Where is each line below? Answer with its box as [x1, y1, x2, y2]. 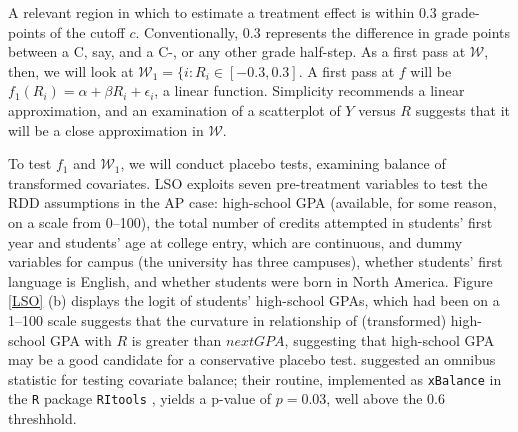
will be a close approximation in [8, 119, 204, 140]
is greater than [131, 329, 222, 350]
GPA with [50, 329, 112, 350]
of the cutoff [50, 21, 125, 42]
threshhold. [8, 408, 77, 428]
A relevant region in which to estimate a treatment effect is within [8, 2, 415, 22]
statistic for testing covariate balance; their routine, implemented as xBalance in [8, 368, 502, 389]
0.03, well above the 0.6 [301, 388, 445, 409]
